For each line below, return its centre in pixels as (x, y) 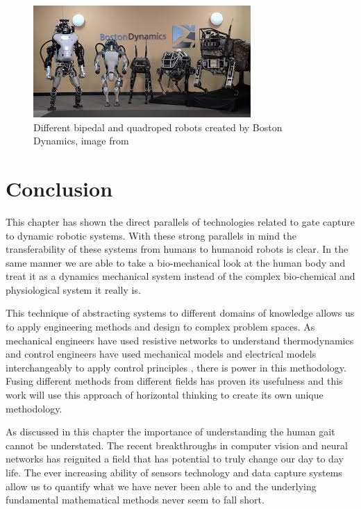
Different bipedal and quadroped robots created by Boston (158, 127)
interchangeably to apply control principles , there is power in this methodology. (176, 367)
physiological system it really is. (73, 289)
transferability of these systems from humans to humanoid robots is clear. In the (177, 249)
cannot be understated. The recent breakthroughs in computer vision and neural (177, 445)
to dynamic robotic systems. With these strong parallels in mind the (151, 235)
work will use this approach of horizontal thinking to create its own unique (165, 395)
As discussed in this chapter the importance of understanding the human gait (170, 432)
